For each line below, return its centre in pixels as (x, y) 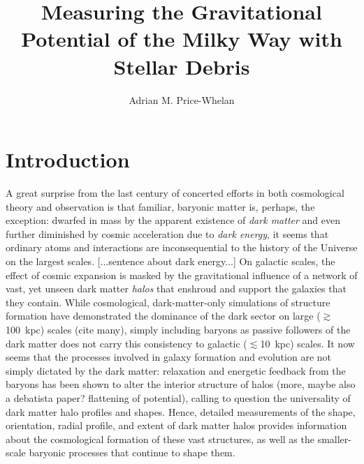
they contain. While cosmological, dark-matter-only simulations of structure (168, 302)
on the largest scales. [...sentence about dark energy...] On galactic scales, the (170, 261)
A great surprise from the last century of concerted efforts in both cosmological (175, 193)
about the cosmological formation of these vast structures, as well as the (160, 439)
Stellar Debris (182, 66)
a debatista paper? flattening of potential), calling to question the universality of (178, 397)
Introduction (68, 159)
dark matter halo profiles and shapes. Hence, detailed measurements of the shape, (181, 411)
